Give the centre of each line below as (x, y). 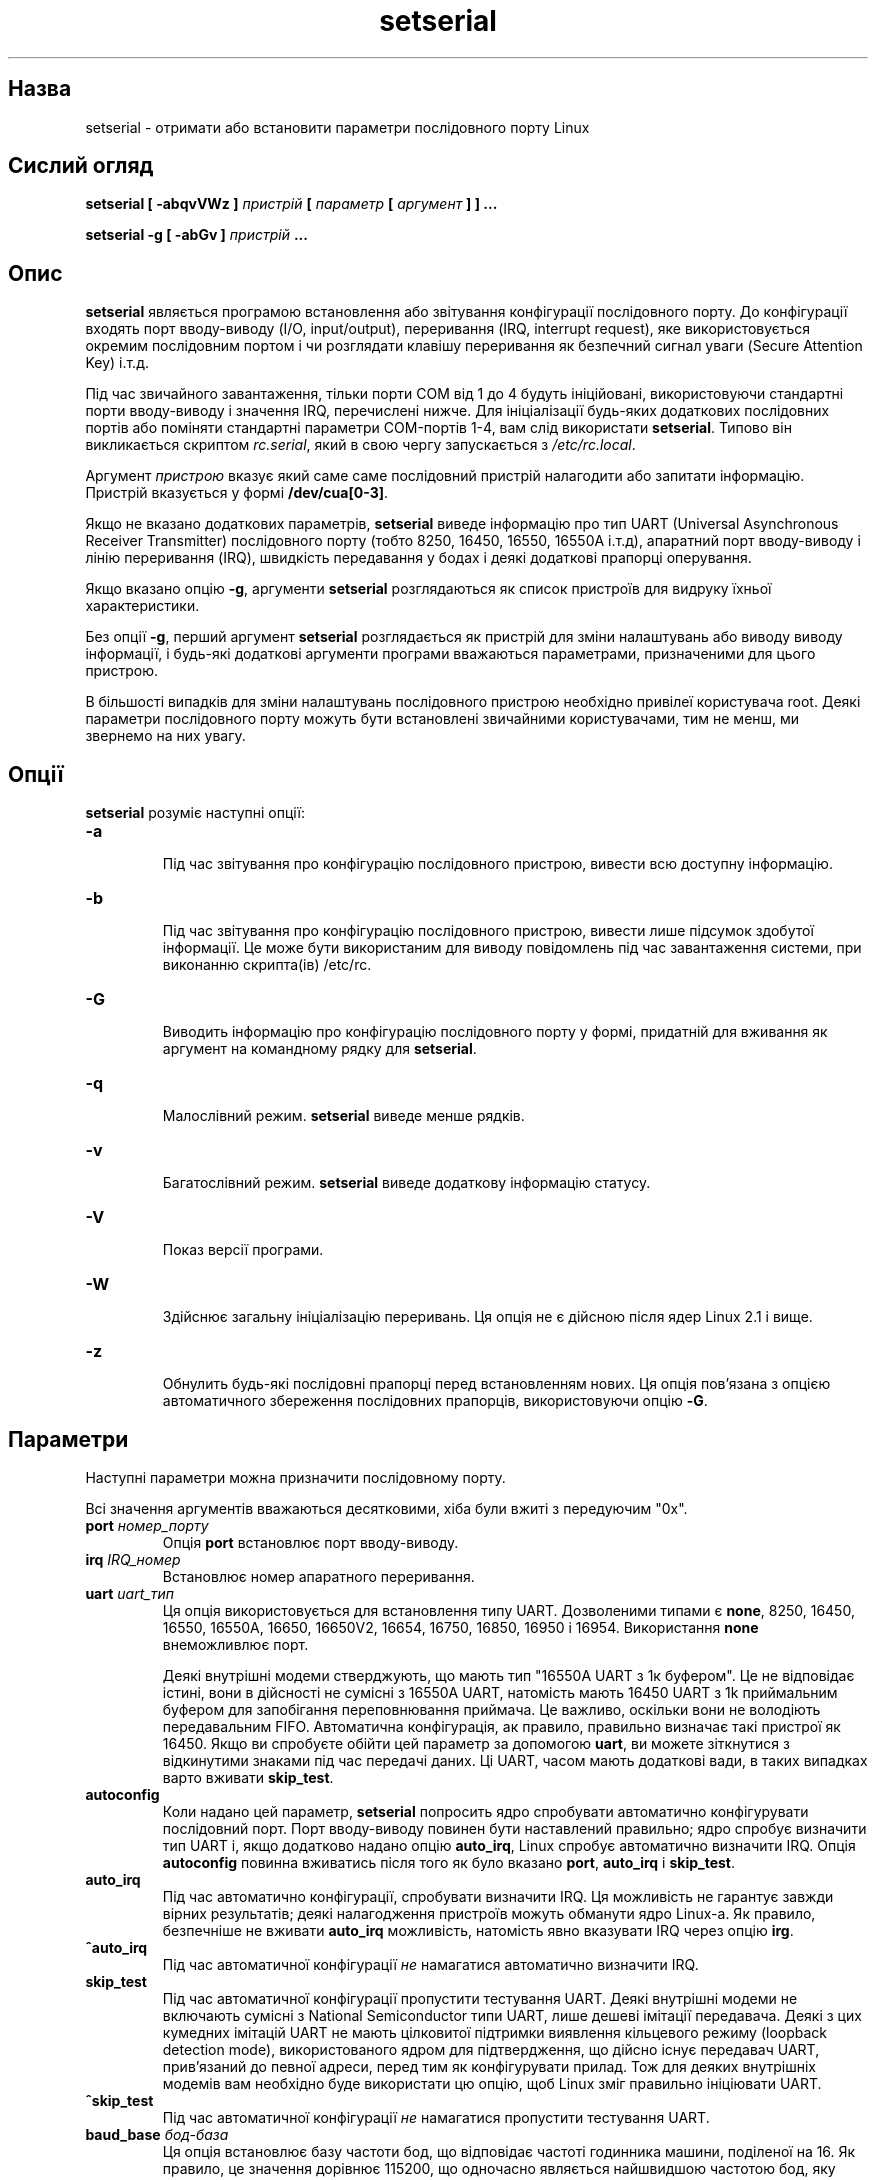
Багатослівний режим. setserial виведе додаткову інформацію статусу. (406, 1183)
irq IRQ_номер (133, 1559)
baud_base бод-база (157, 2134)
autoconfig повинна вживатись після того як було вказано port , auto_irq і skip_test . (449, 1862)
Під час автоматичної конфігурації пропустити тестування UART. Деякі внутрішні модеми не (480, 1998)
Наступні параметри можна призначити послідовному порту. (295, 1477)
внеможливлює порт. (235, 1644)
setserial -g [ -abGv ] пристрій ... (196, 235)
